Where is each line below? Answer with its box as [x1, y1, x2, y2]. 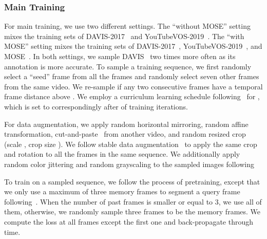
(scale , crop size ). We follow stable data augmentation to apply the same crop [4, 138, 257, 149]
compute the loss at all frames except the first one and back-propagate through [4, 216, 254, 227]
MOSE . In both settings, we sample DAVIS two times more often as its [4, 51, 236, 61]
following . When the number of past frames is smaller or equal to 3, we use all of [4, 196, 262, 207]
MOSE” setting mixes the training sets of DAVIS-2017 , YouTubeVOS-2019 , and [4, 41, 262, 51]
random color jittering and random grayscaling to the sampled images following [4, 158, 254, 169]
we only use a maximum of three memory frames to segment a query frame [4, 186, 240, 197]
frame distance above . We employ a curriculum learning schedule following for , [4, 91, 260, 102]
